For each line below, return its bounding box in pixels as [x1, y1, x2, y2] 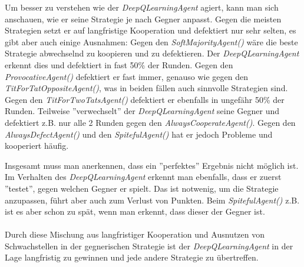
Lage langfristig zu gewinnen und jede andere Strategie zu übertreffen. [5, 251, 259, 263]
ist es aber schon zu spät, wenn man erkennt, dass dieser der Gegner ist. [5, 205, 265, 218]
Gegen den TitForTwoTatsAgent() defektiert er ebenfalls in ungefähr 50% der [5, 93, 285, 105]
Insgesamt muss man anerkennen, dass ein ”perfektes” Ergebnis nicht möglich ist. [5, 159, 299, 171]
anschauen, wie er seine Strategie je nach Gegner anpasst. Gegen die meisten [5, 12, 282, 25]
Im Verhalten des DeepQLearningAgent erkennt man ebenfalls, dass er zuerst [5, 171, 282, 183]
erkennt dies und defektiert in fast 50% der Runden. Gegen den [5, 58, 233, 71]
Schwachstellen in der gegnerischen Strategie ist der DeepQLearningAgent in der [5, 239, 293, 252]
